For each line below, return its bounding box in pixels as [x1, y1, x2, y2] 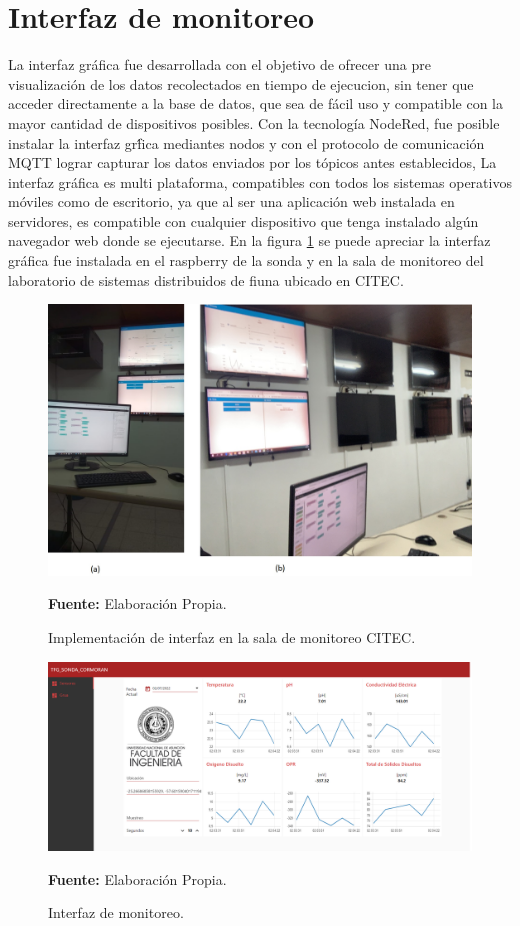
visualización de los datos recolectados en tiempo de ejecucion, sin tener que [8, 73, 474, 94]
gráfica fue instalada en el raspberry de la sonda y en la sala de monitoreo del [8, 250, 484, 271]
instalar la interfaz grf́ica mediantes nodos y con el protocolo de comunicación [8, 132, 485, 153]
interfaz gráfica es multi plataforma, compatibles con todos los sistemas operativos [8, 171, 512, 192]
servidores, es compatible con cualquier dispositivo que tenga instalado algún [8, 210, 479, 231]
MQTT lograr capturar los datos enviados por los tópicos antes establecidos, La [8, 152, 497, 173]
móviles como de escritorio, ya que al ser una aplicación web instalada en [8, 191, 455, 212]
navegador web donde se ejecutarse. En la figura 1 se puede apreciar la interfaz [8, 230, 491, 251]
